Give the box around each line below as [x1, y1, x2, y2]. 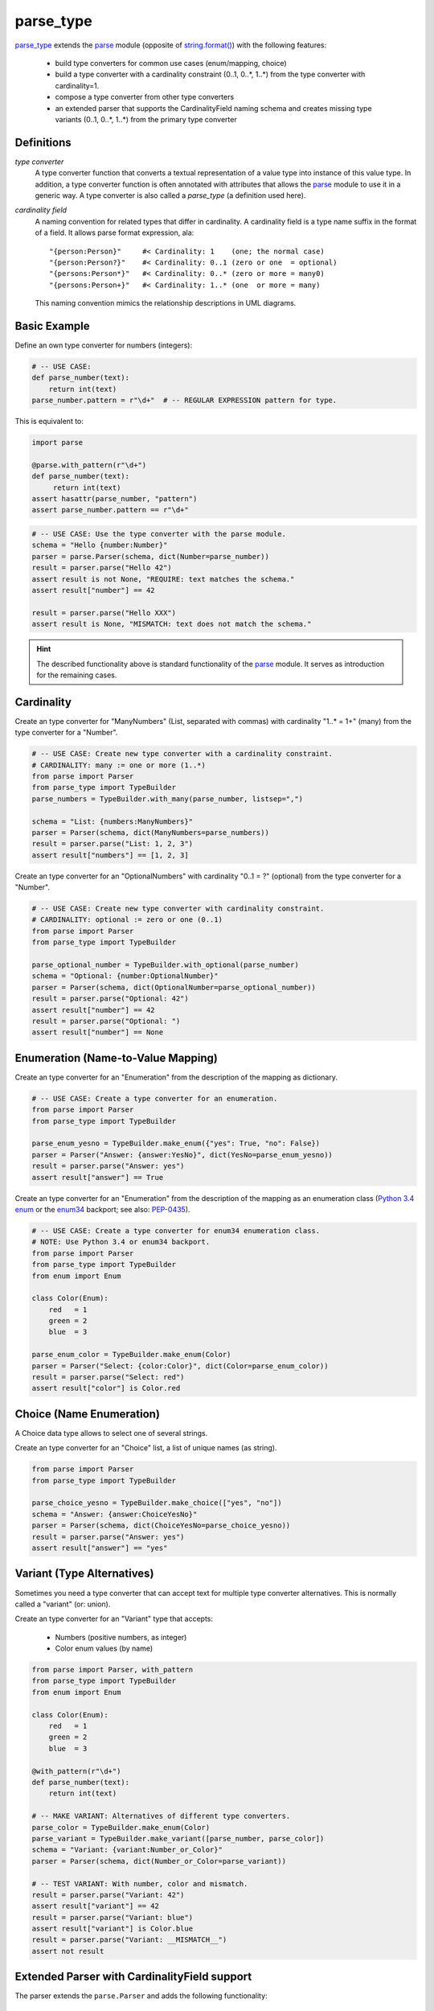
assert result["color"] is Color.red [31, 1384, 181, 1393]
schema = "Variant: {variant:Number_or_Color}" [31, 1845, 223, 1854]
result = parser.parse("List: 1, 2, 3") [31, 839, 193, 849]
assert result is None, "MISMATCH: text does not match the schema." [31, 619, 312, 629]
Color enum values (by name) [55, 1643, 154, 1653]
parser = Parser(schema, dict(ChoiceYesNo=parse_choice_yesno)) [31, 1521, 291, 1530]
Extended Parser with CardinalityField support [14, 1970, 252, 1984]
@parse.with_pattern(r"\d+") [31, 460, 147, 470]
